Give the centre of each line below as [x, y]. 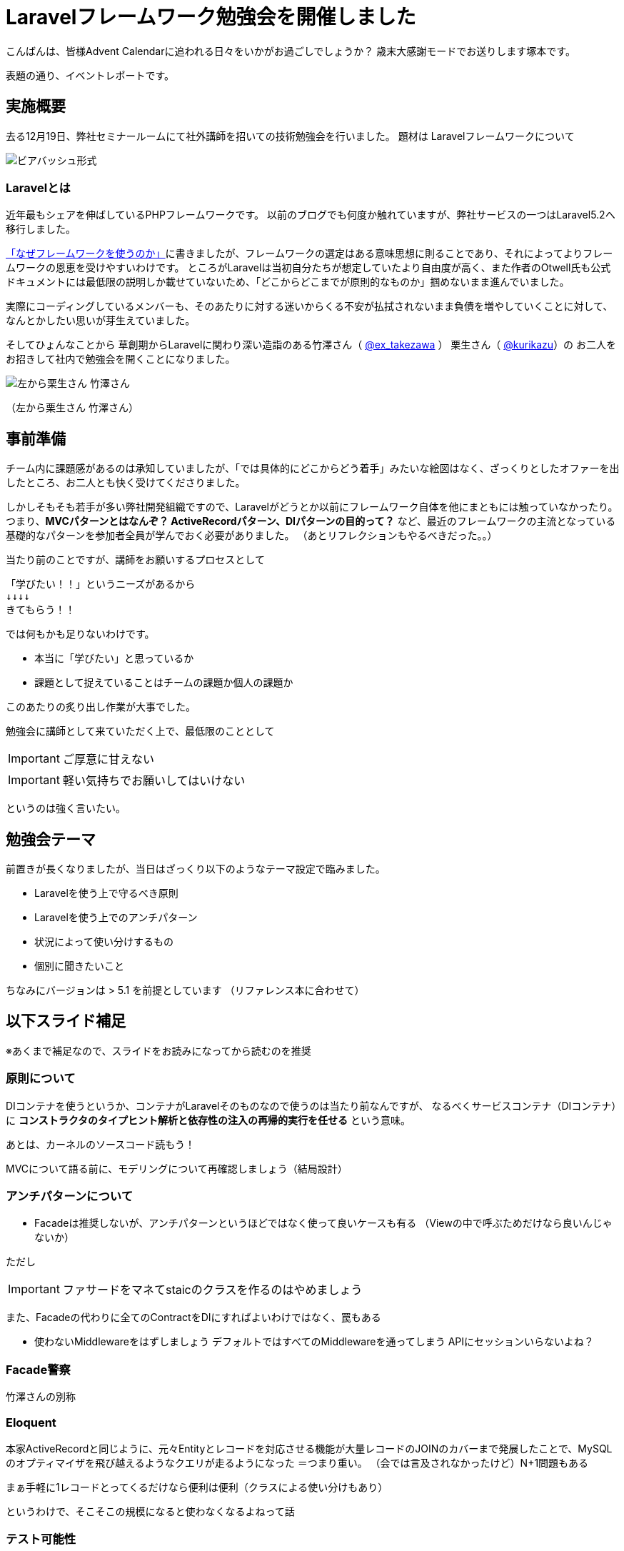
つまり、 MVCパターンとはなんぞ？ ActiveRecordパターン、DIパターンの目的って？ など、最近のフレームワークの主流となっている [311, 521]
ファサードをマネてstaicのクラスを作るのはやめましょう [212, 1290]
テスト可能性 [41, 1539]
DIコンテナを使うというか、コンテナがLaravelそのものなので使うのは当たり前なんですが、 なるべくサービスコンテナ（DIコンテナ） [311, 1105]
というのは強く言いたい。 [66, 808]
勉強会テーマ [51, 839]
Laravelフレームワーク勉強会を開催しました [211, 17]
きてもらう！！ [41, 610]
